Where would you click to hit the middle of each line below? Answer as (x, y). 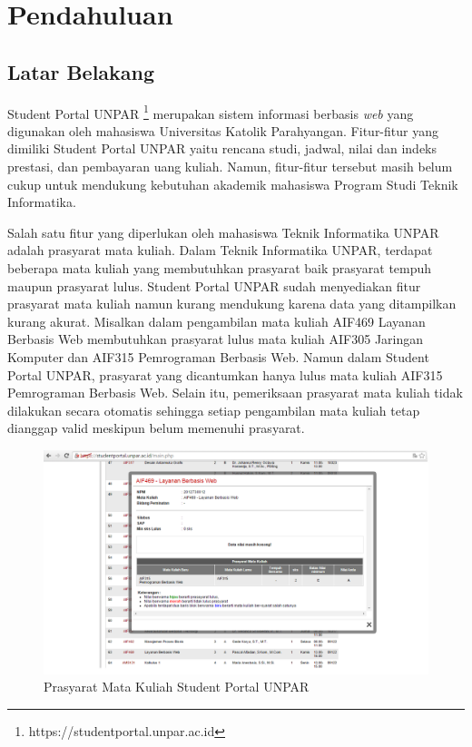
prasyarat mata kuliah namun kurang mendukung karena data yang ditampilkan (232, 304)
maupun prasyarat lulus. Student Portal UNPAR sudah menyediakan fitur (214, 285)
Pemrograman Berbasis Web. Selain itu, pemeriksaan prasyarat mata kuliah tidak (235, 393)
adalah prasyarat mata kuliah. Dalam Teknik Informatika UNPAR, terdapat (220, 250)
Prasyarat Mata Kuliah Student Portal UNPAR (177, 687)
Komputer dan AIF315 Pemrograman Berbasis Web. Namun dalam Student (218, 356)
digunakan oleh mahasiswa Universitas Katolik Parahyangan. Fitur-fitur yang (223, 130)
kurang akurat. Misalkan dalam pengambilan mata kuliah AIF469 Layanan (216, 321)
